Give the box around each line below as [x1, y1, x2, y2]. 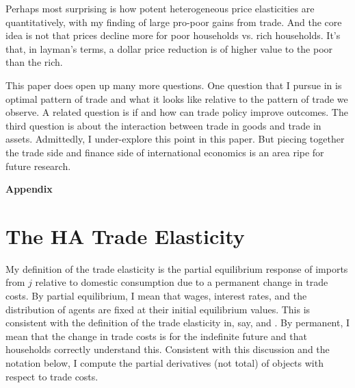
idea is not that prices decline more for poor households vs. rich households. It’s [5, 28, 341, 43]
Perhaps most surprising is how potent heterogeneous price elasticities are [5, 1, 315, 15]
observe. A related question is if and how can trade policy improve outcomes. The [5, 105, 348, 119]
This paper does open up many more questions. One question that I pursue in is [5, 77, 342, 92]
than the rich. [5, 55, 63, 69]
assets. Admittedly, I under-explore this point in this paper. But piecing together [5, 132, 345, 146]
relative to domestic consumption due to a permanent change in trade [35, 275, 328, 289]
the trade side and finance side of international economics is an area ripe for [5, 145, 324, 159]
